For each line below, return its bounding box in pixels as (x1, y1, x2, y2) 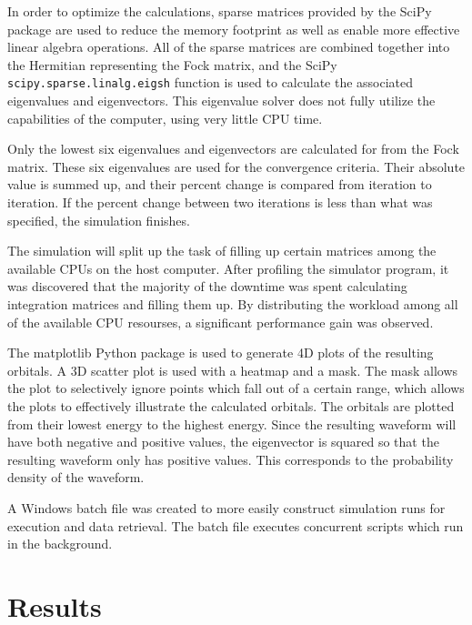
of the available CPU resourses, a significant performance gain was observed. (7, 312, 434, 331)
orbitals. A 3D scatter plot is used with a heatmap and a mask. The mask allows (7, 360, 458, 379)
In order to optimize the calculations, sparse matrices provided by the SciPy (7, 2, 432, 20)
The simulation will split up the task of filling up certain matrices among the (7, 241, 437, 260)
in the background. (7, 534, 113, 553)
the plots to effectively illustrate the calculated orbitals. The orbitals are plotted (7, 396, 455, 415)
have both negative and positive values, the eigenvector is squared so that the (7, 432, 439, 451)
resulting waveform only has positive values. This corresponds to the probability (7, 449, 454, 469)
